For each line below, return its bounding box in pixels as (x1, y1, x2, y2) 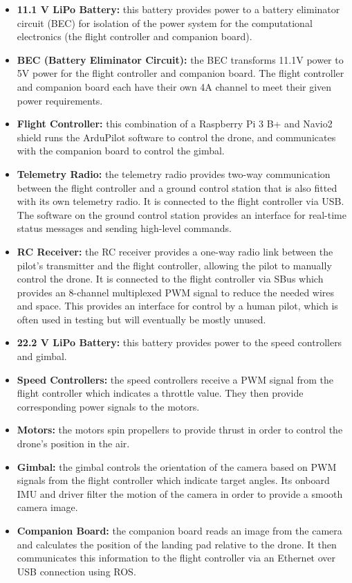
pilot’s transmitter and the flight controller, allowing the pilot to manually (17, 258, 332, 272)
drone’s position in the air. (17, 436, 130, 451)
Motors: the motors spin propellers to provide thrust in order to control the (17, 422, 343, 437)
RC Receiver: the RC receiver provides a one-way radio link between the (17, 244, 333, 258)
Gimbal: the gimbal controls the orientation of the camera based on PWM (17, 459, 337, 474)
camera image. (17, 500, 78, 514)
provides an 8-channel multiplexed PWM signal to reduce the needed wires (17, 285, 335, 299)
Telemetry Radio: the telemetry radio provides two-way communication (17, 166, 331, 181)
